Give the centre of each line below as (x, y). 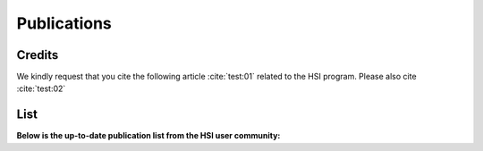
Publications (64, 23)
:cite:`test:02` (41, 88)
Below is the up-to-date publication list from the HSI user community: (148, 136)
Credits (38, 55)
